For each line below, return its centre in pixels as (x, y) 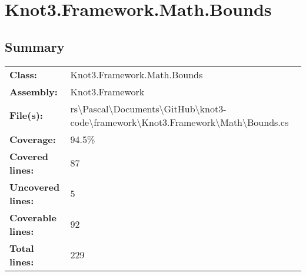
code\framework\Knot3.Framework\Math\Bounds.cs (179, 122)
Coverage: (33, 139)
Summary (35, 46)
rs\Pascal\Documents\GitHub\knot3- (148, 108)
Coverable (33, 217)
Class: (23, 74)
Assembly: (34, 91)
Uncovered (35, 187)
